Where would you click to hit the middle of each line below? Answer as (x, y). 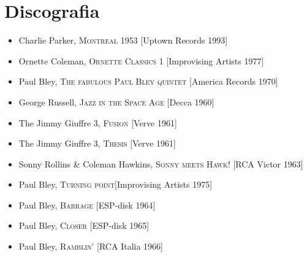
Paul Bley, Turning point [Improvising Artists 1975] (116, 184)
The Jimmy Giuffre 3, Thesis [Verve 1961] (97, 143)
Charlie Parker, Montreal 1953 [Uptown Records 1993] (123, 40)
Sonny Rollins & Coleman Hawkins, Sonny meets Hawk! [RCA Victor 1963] (161, 163)
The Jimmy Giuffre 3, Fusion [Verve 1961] (98, 122)
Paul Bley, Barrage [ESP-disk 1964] (87, 205)
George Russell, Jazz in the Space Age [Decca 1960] (116, 102)
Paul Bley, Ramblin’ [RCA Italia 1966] (91, 246)
